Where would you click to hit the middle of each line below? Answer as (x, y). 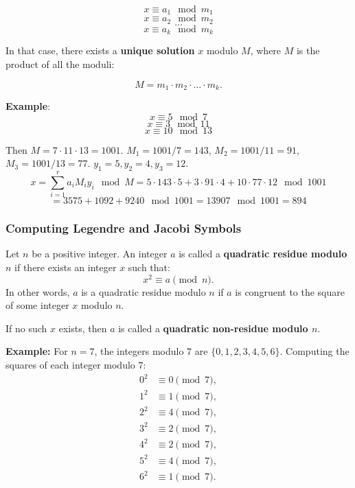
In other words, (38, 291)
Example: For (37, 351)
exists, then (83, 328)
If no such (26, 328)
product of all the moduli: (60, 63)
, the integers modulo (139, 351)
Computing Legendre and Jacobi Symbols (124, 228)
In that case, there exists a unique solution (100, 50)
